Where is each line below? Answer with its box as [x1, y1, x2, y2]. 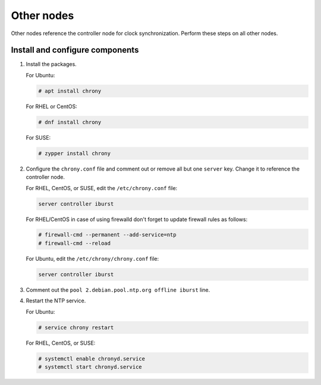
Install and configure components [11, 45, 139, 55]
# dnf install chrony [38, 119, 102, 125]
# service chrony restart [38, 324, 114, 331]
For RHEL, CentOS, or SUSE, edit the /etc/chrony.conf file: [26, 184, 178, 191]
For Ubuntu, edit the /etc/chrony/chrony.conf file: [26, 255, 159, 262]
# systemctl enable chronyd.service [38, 355, 146, 362]
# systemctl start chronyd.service [38, 363, 142, 370]
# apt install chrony [38, 87, 102, 94]
